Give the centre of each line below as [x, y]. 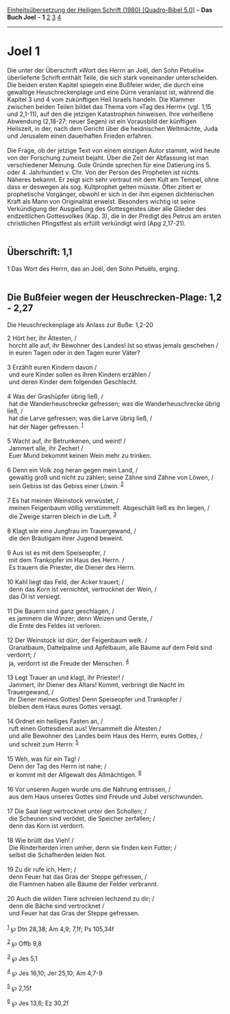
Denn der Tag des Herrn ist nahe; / [57, 766]
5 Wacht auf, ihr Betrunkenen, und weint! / [66, 441]
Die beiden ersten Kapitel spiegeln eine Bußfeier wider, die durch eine [105, 84]
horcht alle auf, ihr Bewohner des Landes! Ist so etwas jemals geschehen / [113, 345]
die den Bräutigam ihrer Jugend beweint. [66, 538]
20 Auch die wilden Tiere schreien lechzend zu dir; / [81, 898]
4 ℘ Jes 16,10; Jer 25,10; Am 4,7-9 [55, 973]
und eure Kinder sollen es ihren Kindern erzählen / [80, 374]
